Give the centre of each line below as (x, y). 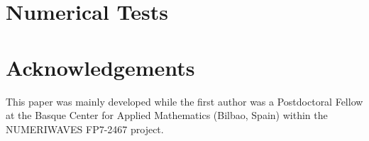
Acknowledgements (100, 67)
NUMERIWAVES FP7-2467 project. (85, 129)
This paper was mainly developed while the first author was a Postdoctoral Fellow (184, 101)
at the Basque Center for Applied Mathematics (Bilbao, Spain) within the (167, 115)
